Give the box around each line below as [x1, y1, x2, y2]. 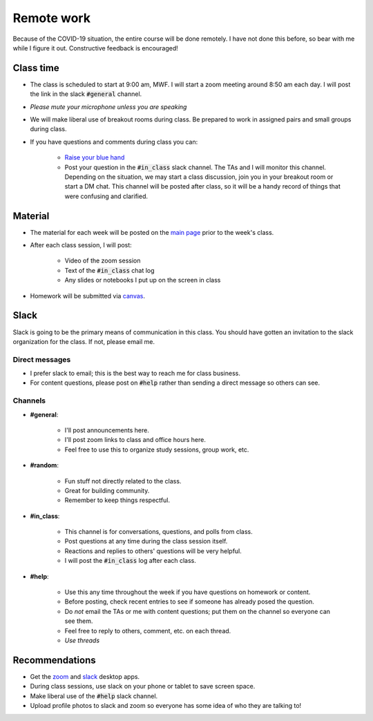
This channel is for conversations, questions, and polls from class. [64, 528, 254, 536]
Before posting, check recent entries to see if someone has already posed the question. [64, 597, 314, 606]
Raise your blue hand [64, 153, 125, 162]
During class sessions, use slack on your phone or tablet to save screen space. [30, 682, 256, 691]
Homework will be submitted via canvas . [30, 291, 145, 300]
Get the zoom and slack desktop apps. [30, 672, 140, 680]
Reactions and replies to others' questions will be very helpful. [64, 546, 242, 555]
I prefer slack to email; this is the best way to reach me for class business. [30, 369, 241, 378]
